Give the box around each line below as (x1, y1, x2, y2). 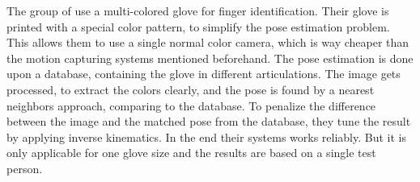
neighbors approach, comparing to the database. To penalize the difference (6, 97, 376, 114)
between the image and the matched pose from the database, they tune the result (6, 113, 411, 130)
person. (6, 159, 43, 176)
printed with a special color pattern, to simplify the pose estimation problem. (6, 18, 390, 35)
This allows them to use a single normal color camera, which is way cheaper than (6, 34, 409, 51)
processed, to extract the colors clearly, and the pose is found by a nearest (6, 81, 375, 97)
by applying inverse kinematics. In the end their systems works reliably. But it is (6, 128, 406, 145)
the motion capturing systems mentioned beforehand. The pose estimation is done (6, 49, 414, 66)
